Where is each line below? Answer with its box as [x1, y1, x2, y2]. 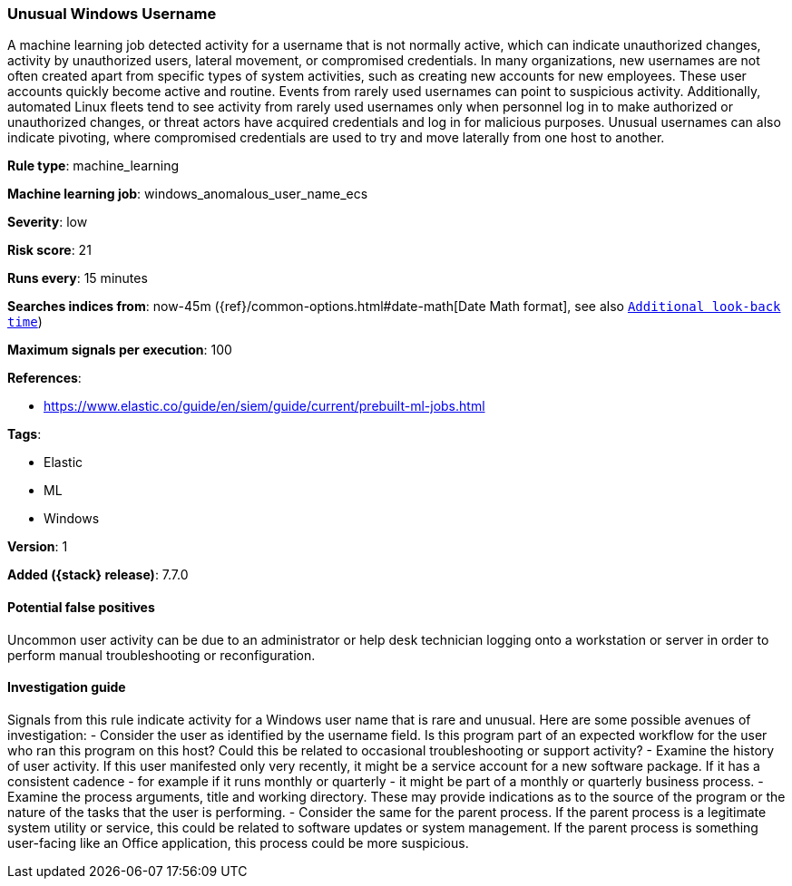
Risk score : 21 [7, 242, 92, 258]
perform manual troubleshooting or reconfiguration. [7, 647, 316, 663]
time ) [7, 314, 43, 330]
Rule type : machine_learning [7, 158, 180, 174]
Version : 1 [7, 539, 68, 555]
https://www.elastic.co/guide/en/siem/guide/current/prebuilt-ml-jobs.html [44, 398, 485, 414]
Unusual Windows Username [7, 5, 217, 23]
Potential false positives [7, 599, 155, 615]
